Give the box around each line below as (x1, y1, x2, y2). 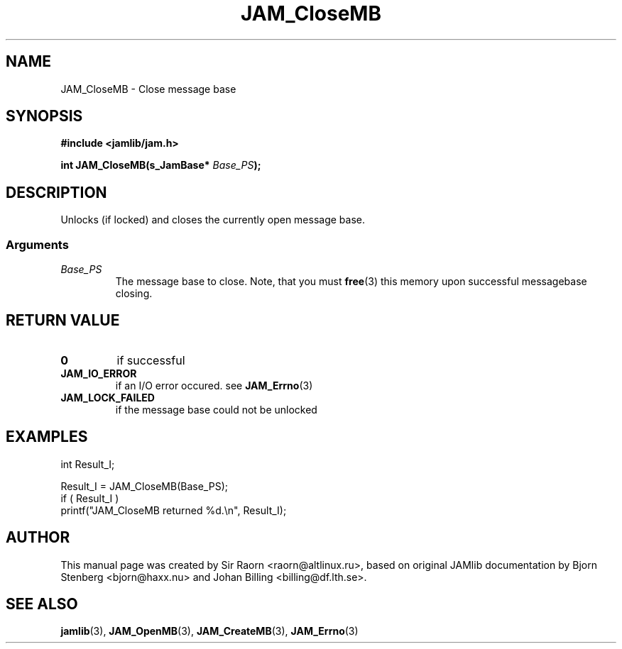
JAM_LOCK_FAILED (60, 391, 155, 404)
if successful (116, 353, 185, 367)
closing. (115, 287, 153, 300)
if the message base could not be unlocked (115, 403, 317, 416)
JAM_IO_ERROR (60, 367, 137, 379)
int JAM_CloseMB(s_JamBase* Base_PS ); (60, 159, 261, 172)
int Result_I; (60, 457, 115, 470)
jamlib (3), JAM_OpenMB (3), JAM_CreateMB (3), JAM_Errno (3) (60, 625, 359, 638)
